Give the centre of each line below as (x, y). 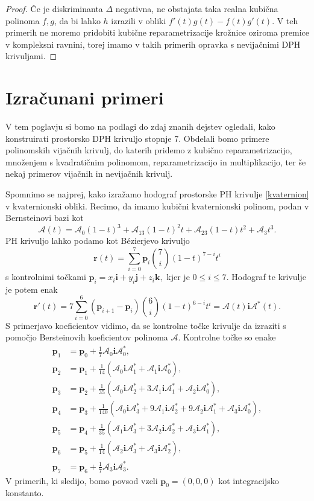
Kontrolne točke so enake (230, 337)
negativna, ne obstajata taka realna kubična (197, 8)
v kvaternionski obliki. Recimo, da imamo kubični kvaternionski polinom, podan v (157, 206)
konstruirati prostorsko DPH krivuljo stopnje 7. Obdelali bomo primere (137, 138)
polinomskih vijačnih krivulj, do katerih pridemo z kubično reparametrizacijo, (149, 150)
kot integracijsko (249, 480)
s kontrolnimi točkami (46, 277)
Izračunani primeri (85, 97)
